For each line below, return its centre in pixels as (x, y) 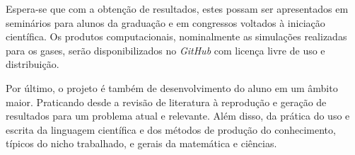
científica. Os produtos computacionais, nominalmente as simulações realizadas (176, 36)
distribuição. (33, 64)
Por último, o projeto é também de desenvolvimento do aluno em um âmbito (172, 87)
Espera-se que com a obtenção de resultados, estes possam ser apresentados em (177, 8)
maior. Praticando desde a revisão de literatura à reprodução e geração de (166, 102)
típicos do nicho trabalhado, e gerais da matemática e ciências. (141, 143)
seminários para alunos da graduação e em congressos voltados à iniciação (165, 22)
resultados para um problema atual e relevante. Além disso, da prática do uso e (178, 116)
